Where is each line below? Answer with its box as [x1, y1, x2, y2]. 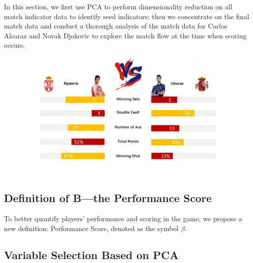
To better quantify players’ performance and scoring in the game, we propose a [4, 213, 242, 224]
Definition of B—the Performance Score [4, 190, 212, 205]
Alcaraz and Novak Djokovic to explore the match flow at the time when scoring [4, 30, 247, 40]
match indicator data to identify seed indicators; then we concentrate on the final [4, 11, 250, 21]
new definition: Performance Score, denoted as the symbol [4, 223, 179, 233]
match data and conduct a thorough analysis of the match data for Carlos [4, 21, 227, 31]
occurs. [4, 40, 25, 50]
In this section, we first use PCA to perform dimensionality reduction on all [4, 1, 232, 11]
